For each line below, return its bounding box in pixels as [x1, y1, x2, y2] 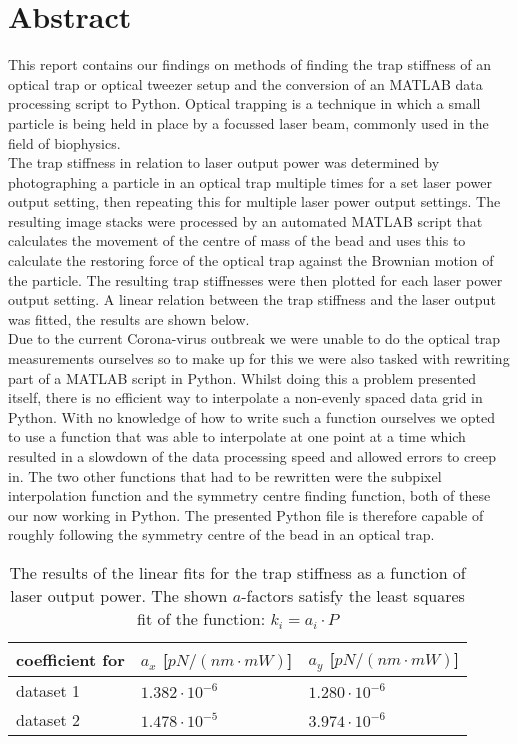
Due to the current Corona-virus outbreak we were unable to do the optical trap [8, 328, 501, 349]
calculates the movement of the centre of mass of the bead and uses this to [8, 230, 466, 251]
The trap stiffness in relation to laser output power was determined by [8, 152, 440, 173]
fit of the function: [137, 606, 266, 630]
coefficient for [16, 647, 125, 671]
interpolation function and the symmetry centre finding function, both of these [8, 485, 491, 506]
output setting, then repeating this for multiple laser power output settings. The [8, 191, 501, 212]
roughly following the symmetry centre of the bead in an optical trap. [8, 524, 435, 545]
